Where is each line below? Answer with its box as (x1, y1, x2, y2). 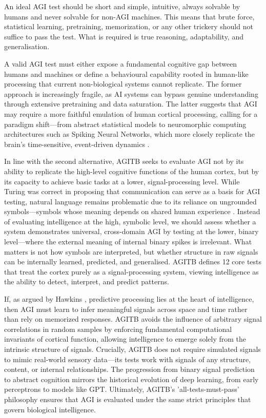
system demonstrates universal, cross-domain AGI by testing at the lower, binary (4, 226, 259, 237)
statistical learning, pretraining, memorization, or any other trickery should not (4, 21, 253, 32)
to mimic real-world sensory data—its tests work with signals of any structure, (4, 353, 251, 364)
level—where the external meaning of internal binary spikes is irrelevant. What (4, 236, 252, 247)
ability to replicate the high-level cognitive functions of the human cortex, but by (4, 165, 259, 176)
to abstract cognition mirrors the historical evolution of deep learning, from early (4, 373, 259, 384)
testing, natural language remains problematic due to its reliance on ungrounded (4, 196, 257, 206)
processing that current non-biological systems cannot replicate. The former (4, 78, 242, 89)
